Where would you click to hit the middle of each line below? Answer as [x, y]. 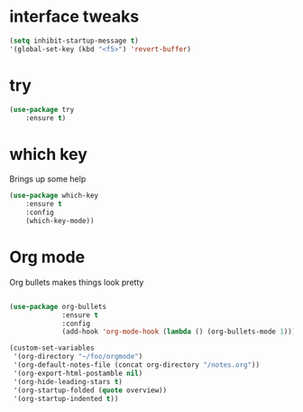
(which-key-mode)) [60, 220]
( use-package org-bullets [58, 306]
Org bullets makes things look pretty [77, 282]
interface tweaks [74, 17]
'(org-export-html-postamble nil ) [78, 373]
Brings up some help [48, 179]
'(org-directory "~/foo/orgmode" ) [78, 357]
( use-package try [42, 109]
